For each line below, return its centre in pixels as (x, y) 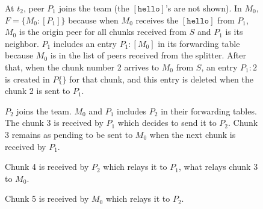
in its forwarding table (199, 43)
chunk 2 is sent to (38, 91)
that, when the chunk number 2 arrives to (82, 67)
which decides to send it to (167, 123)
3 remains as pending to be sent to (69, 134)
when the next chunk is (193, 134)
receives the (157, 20)
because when (93, 20)
